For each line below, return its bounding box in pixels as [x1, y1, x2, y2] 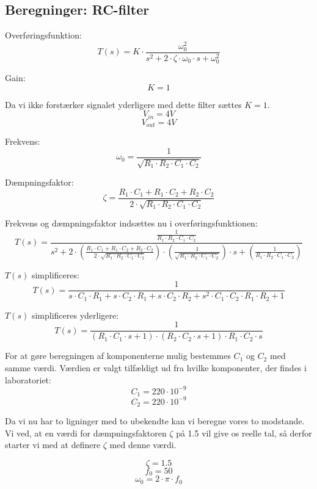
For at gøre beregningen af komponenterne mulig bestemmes [5, 349, 231, 362]
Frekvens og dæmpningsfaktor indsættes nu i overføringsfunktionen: [5, 217, 258, 230]
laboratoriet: [5, 373, 51, 386]
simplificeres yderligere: [31, 308, 119, 321]
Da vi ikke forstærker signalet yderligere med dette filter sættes [5, 98, 242, 110]
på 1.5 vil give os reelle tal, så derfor [176, 426, 312, 439]
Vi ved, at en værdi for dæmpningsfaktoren [5, 426, 167, 439]
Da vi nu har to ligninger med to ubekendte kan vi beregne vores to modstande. [5, 415, 305, 427]
